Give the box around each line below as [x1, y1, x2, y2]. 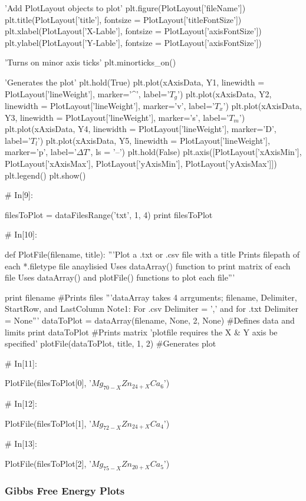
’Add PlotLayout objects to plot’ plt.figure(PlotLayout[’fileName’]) [5, 2, 246, 14]
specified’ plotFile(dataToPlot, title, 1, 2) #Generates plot [5, 337, 216, 350]
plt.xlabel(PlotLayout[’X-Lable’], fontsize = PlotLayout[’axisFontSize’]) [5, 25, 262, 37]
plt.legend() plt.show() [5, 169, 86, 181]
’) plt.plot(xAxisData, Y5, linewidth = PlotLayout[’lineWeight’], [37, 134, 270, 146]
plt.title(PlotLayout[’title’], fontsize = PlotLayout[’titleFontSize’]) [5, 13, 242, 25]
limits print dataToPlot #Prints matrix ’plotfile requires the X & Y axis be [5, 325, 278, 338]
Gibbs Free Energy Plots [5, 483, 125, 497]
